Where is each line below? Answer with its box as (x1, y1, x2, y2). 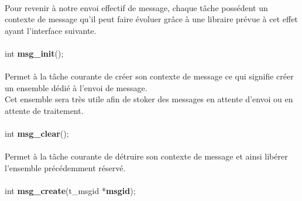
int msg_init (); (5, 47, 64, 59)
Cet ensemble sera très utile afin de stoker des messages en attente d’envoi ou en (5, 93, 293, 105)
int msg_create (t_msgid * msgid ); (5, 185, 136, 197)
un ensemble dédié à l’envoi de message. (5, 81, 147, 93)
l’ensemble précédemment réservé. (5, 161, 126, 174)
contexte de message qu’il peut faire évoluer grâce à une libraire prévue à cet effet (5, 13, 298, 25)
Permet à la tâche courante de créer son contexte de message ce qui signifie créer (5, 70, 294, 82)
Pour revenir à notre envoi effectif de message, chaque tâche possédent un (5, 1, 268, 13)
